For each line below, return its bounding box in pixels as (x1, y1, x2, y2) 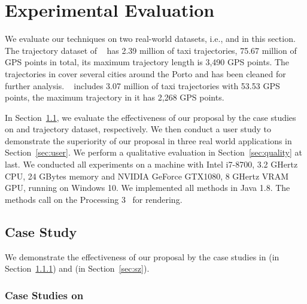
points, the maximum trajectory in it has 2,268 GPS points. (5, 91, 224, 104)
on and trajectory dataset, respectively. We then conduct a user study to (5, 123, 271, 135)
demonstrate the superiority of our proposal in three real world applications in (5, 134, 292, 147)
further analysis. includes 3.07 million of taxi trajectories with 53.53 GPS (5, 79, 280, 92)
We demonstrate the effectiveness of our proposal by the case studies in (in (5, 250, 279, 263)
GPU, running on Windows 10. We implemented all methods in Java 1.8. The (5, 181, 290, 194)
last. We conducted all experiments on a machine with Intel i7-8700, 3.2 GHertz (5, 158, 298, 171)
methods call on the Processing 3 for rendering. (5, 193, 183, 205)
